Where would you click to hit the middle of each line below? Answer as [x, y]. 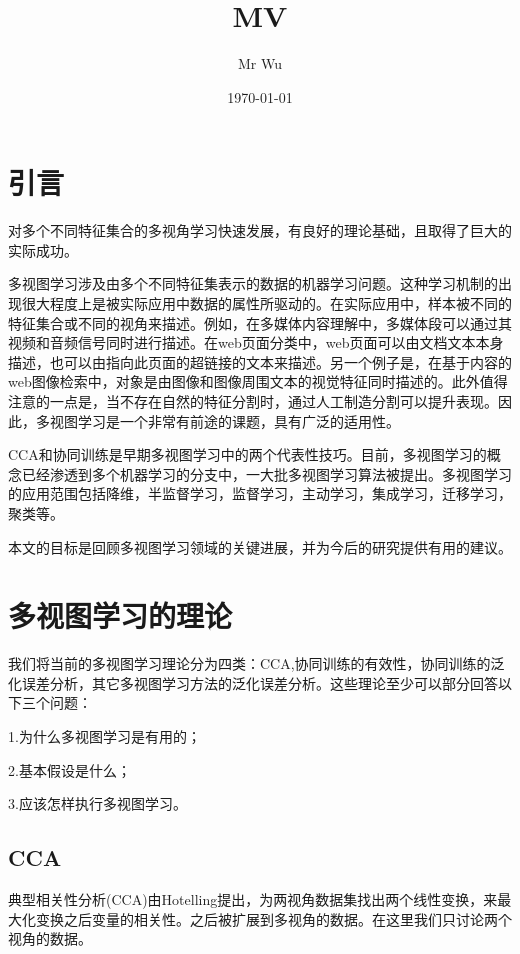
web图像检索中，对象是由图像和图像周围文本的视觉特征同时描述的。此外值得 [258, 381]
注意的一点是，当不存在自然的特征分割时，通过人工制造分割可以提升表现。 [253, 401]
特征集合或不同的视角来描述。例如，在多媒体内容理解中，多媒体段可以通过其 [260, 322]
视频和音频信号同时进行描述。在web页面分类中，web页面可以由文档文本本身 [256, 342]
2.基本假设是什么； [69, 769]
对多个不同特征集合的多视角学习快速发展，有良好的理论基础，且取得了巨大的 [260, 230]
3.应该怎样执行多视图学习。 [97, 803]
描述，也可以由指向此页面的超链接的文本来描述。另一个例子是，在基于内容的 [260, 361]
